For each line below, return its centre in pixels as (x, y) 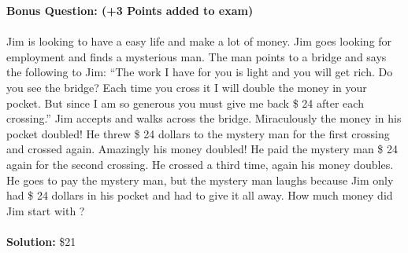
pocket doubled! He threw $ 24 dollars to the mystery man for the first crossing (198, 133)
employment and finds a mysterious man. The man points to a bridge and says (197, 56)
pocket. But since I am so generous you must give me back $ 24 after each (185, 103)
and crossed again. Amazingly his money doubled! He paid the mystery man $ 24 (202, 149)
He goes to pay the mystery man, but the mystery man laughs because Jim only (200, 180)
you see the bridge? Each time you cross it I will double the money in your (187, 87)
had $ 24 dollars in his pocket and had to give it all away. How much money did (200, 195)
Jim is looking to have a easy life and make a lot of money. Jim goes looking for (199, 41)
